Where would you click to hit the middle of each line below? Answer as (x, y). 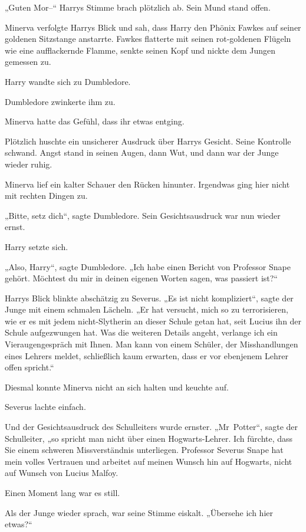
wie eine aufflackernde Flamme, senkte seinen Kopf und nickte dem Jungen (140, 50)
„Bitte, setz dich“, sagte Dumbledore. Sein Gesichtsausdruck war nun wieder (143, 215)
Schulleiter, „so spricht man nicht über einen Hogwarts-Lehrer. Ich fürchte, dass (149, 438)
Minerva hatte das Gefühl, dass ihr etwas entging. (95, 121)
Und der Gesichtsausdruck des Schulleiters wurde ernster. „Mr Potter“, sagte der (151, 427)
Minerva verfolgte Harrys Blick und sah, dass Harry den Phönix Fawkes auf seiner (153, 27)
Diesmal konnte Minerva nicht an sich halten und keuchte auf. (117, 387)
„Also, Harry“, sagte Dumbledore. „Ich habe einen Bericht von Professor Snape (148, 266)
